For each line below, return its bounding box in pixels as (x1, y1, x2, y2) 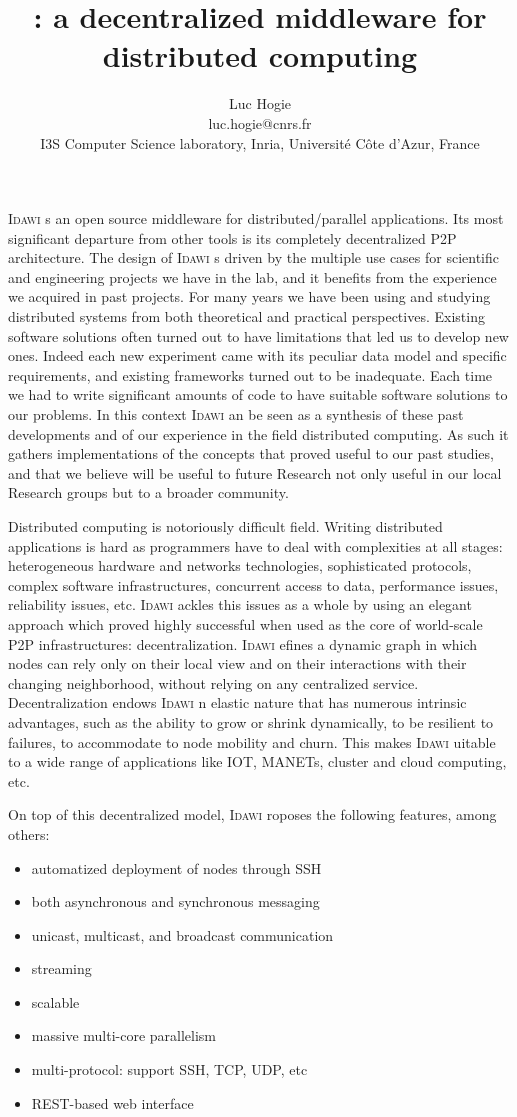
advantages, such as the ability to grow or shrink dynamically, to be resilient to (8, 711, 494, 732)
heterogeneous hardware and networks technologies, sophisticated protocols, (8, 555, 472, 576)
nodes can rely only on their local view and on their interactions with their (8, 653, 467, 674)
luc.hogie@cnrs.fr (208, 112, 312, 133)
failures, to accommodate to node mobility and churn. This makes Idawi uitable (8, 731, 496, 752)
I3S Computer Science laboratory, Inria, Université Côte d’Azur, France (40, 132, 480, 153)
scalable (31, 991, 80, 1012)
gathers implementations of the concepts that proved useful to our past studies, (8, 443, 494, 464)
